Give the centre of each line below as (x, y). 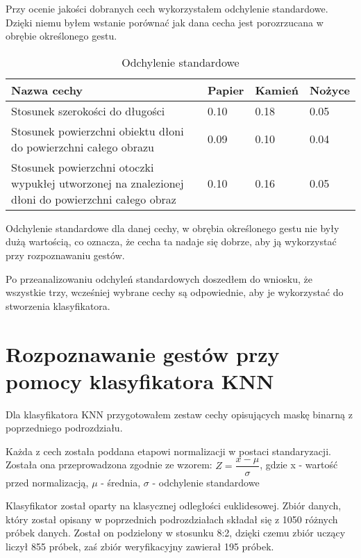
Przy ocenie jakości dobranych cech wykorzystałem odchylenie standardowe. (167, 8)
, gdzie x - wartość (299, 465)
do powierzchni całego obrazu (83, 147)
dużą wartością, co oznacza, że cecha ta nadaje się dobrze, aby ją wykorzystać (171, 241)
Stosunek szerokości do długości (88, 110)
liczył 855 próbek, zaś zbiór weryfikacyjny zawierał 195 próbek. (140, 546)
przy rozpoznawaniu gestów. (65, 255)
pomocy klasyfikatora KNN (140, 380)
